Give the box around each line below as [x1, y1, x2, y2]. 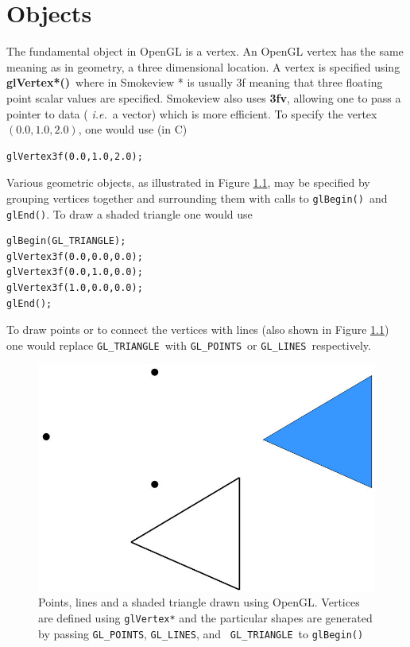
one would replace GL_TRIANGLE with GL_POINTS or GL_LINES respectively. [6, 336, 371, 353]
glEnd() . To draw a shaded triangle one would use [6, 205, 253, 222]
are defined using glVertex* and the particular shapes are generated [38, 609, 373, 626]
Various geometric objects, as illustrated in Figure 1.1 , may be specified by [6, 174, 370, 191]
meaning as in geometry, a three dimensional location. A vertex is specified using [6, 58, 400, 75]
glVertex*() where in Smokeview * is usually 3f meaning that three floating [6, 74, 383, 91]
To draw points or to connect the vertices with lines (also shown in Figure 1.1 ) [6, 321, 389, 338]
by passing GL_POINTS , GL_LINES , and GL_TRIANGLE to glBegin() [38, 625, 364, 641]
